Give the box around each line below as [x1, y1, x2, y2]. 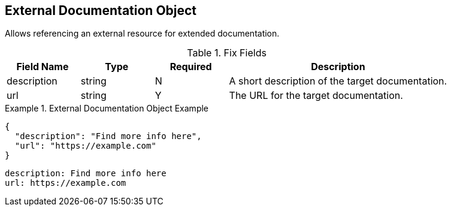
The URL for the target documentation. [229, 89, 403, 102]
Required [169, 61, 212, 73]
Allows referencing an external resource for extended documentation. [5, 28, 280, 39]
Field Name [16, 61, 69, 73]
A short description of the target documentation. [229, 75, 447, 88]
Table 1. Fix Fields [187, 47, 267, 59]
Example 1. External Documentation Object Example [5, 103, 209, 114]
